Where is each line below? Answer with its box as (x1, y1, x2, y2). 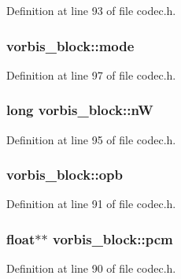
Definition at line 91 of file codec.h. (6, 195, 176, 212)
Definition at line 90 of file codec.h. (6, 260, 176, 277)
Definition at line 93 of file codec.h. (6, 2, 176, 18)
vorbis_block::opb (6, 165, 124, 184)
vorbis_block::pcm (52, 229, 173, 248)
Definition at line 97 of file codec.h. (6, 66, 176, 83)
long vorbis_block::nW (6, 100, 153, 120)
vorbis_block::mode (6, 35, 135, 55)
